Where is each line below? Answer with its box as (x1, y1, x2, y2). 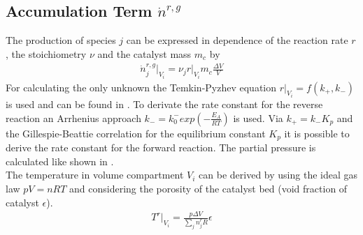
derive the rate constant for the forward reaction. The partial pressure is (6, 140, 316, 155)
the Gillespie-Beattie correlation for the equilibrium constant (6, 126, 266, 140)
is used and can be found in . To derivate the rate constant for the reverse (6, 97, 323, 112)
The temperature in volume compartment (6, 167, 184, 182)
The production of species (6, 33, 116, 47)
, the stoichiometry (6, 46, 87, 61)
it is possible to (284, 126, 350, 140)
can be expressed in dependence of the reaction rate (126, 33, 348, 47)
